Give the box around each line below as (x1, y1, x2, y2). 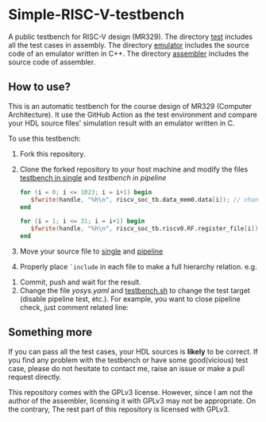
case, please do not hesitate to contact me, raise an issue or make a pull (8, 363, 245, 373)
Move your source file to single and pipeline (19, 246, 164, 256)
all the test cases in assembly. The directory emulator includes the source (8, 40, 250, 49)
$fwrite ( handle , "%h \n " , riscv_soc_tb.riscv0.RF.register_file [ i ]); (30, 225, 262, 233)
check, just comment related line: (19, 303, 129, 312)
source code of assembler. (8, 57, 96, 67)
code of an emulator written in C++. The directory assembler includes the (8, 48, 249, 58)
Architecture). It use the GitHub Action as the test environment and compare (8, 110, 258, 119)
